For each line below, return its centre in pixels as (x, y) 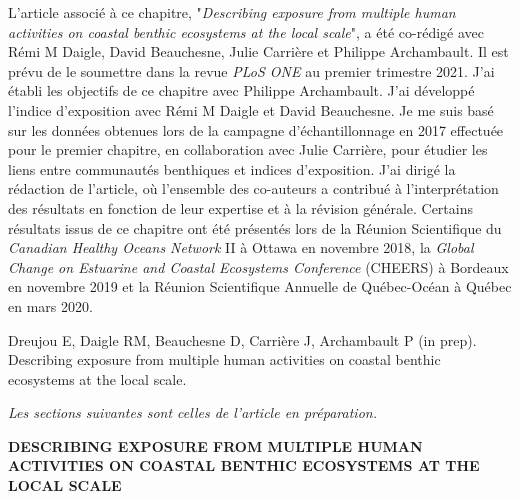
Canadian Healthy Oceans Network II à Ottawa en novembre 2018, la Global (241, 247)
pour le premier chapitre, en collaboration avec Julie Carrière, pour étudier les (248, 149)
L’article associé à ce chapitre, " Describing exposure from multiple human (232, 12)
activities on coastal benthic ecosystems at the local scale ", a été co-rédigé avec (246, 31)
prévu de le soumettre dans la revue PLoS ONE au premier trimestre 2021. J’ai (251, 70)
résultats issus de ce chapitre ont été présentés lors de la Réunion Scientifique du (255, 227)
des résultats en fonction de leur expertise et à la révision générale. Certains (240, 207)
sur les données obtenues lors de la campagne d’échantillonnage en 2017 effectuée (256, 129)
